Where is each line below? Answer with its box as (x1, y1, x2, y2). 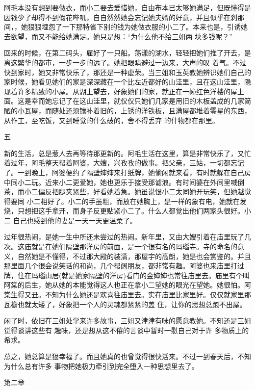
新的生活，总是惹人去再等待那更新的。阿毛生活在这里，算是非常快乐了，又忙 (4, 148, 251, 158)
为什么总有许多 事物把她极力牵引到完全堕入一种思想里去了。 (4, 361, 199, 371)
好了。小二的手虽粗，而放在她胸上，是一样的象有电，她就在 (47, 196, 240, 206)
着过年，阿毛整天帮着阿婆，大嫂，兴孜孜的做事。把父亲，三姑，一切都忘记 (4, 157, 244, 168)
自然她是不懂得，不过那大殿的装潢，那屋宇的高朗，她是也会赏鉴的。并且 (17, 251, 251, 261)
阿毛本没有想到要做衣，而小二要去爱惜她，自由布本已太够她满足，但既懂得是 (4, 2, 251, 12)
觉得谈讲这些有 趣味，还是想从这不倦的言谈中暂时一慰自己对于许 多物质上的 (4, 325, 249, 335)
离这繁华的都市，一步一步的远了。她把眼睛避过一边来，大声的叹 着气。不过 (4, 57, 247, 67)
